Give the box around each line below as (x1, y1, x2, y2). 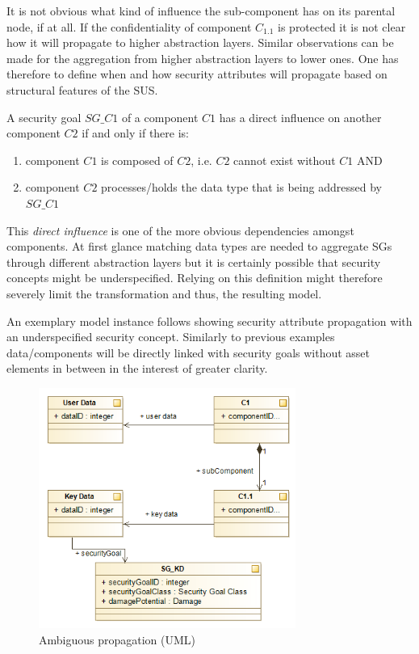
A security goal (6, 108, 82, 125)
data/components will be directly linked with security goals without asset (6, 344, 371, 361)
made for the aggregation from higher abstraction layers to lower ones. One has (6, 49, 399, 66)
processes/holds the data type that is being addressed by (101, 179, 382, 196)
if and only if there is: (82, 124, 189, 141)
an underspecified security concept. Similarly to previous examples (6, 328, 335, 345)
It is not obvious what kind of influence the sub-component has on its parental (6, 2, 396, 19)
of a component (121, 108, 199, 125)
